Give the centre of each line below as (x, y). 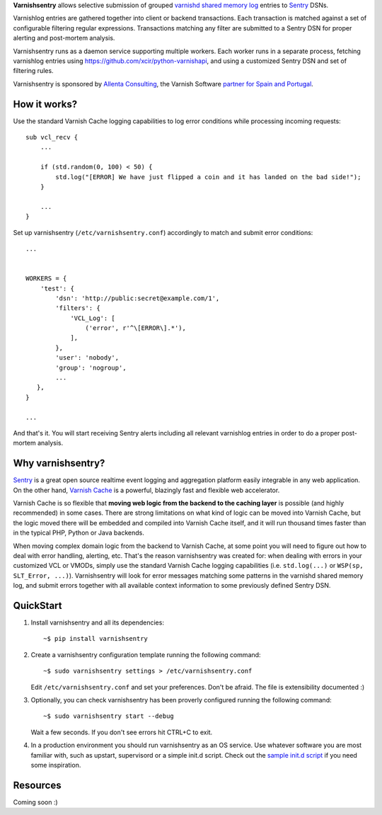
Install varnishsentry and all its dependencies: (97, 622)
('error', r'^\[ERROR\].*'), (136, 328)
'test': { (57, 288)
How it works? (45, 104)
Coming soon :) (35, 802)
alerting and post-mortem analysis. (64, 38)
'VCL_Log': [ (93, 318)
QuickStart (38, 605)
